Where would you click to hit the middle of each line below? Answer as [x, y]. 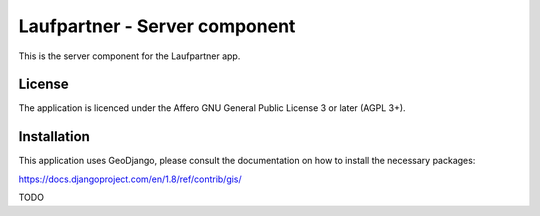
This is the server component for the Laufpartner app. [129, 56]
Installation [54, 136]
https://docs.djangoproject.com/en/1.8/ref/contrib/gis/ [130, 179]
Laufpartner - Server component [157, 26]
